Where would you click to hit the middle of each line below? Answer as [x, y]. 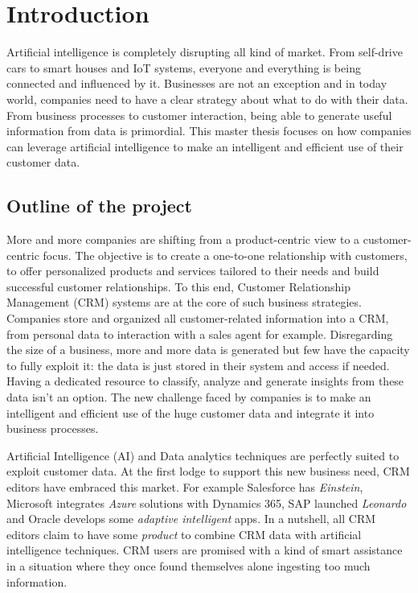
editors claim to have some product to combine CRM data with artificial [184, 534]
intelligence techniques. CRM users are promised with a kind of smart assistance [205, 550]
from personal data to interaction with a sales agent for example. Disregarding [200, 334]
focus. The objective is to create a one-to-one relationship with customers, [225, 255]
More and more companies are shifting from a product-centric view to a [183, 239]
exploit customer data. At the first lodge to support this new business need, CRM [208, 471]
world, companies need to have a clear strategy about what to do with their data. [207, 99]
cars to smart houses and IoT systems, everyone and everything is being [184, 67]
